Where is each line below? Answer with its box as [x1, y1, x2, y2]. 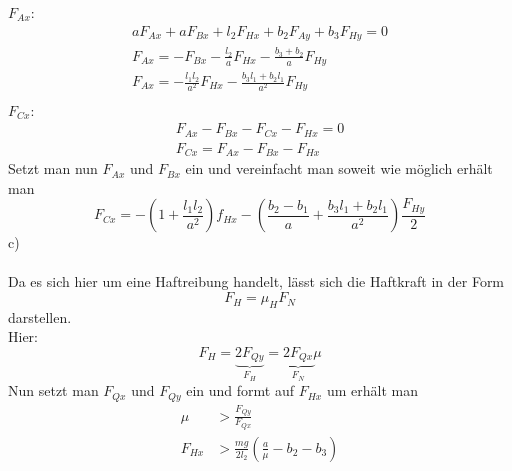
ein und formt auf [186, 380, 294, 401]
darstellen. [8, 306, 72, 327]
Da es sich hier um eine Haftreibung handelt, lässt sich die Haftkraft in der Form [8, 271, 505, 292]
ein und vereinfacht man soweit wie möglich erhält [185, 158, 493, 179]
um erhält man [326, 380, 418, 401]
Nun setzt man [8, 380, 99, 401]
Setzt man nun [8, 158, 98, 179]
